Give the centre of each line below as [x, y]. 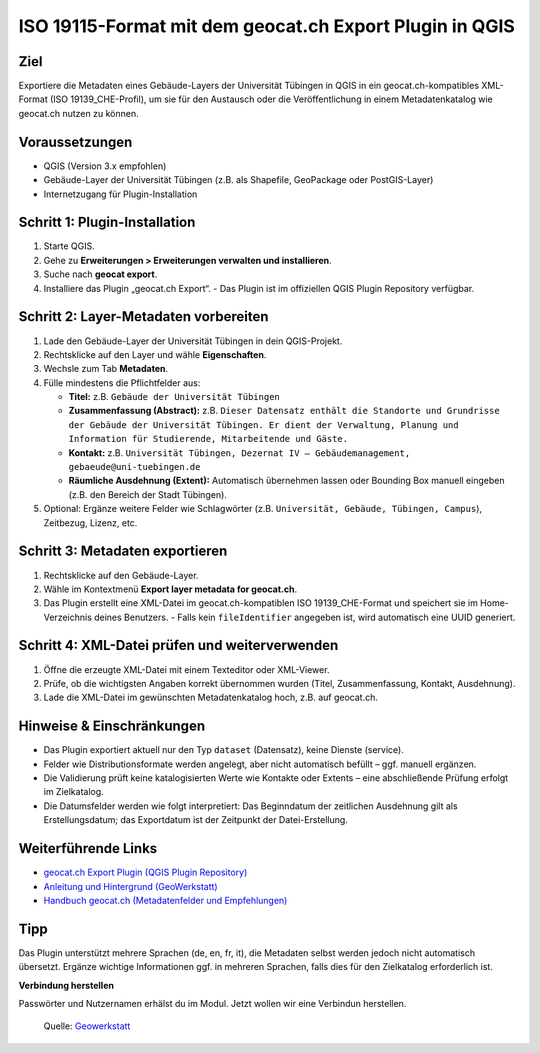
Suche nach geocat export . [100, 274]
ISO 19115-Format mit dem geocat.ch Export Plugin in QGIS [266, 26]
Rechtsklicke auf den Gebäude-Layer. [121, 575]
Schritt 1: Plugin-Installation [107, 222]
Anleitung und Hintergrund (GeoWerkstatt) [131, 886]
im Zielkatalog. [73, 792]
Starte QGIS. [69, 246]
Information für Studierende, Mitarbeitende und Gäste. [208, 439]
